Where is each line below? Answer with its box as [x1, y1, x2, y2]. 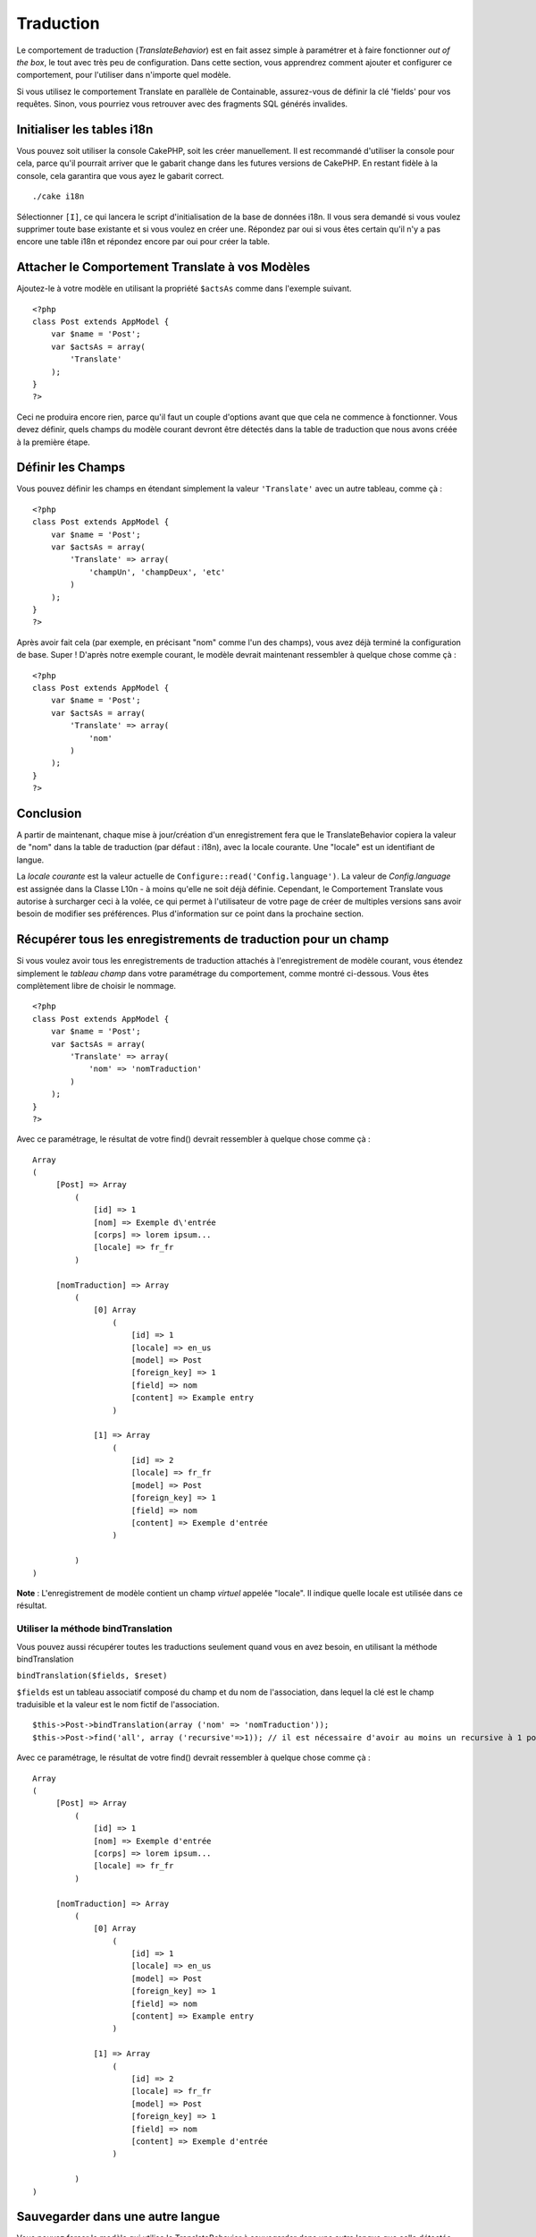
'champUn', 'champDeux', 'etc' [88, 566, 226, 577]
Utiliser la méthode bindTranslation [16, 1622, 173, 1635]
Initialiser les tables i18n [16, 122, 154, 137]
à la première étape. [16, 437, 91, 447]
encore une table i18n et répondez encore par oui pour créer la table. [16, 236, 271, 247]
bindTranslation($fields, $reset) [16, 1671, 168, 1681]
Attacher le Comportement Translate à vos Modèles [16, 259, 311, 275]
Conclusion [16, 805, 82, 821]
